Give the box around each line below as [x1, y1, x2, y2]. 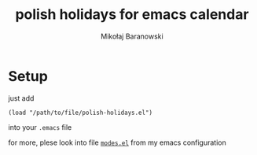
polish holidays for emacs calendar [15, 6, 249, 24]
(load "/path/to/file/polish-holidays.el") [8, 109, 153, 116]
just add [8, 93, 35, 103]
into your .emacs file [8, 122, 72, 131]
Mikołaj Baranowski [101, 31, 163, 41]
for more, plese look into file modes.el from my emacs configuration [8, 138, 226, 147]
